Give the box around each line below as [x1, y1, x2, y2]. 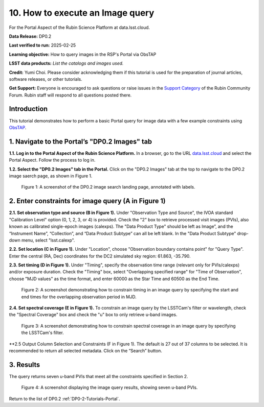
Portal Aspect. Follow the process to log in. [9, 157, 95, 163]
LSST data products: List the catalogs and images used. [9, 60, 124, 66]
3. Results [9, 360, 40, 369]
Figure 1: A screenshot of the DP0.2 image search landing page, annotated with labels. [21, 184, 196, 190]
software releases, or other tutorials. [9, 76, 83, 82]
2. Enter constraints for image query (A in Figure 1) [9, 197, 166, 205]
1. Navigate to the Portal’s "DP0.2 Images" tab [9, 137, 152, 145]
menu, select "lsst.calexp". [21, 237, 75, 243]
